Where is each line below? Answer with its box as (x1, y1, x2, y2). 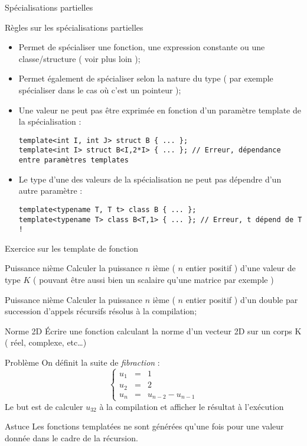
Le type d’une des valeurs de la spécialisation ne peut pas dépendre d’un (18, 172, 282, 185)
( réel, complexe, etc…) (5, 336, 87, 349)
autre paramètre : (18, 184, 83, 197)
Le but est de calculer (5, 400, 83, 412)
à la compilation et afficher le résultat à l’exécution (99, 400, 284, 412)
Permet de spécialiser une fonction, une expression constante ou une (18, 41, 265, 53)
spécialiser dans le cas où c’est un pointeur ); (18, 83, 181, 96)
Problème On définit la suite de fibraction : (5, 356, 160, 369)
